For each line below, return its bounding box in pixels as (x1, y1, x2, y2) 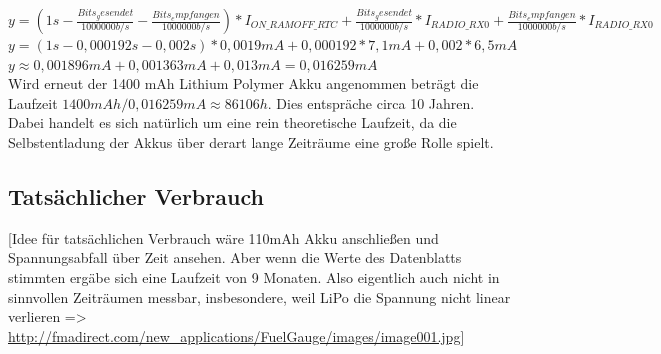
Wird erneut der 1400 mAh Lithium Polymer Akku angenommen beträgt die (8, 73, 479, 94)
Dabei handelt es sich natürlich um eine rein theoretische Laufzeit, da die (8, 112, 457, 133)
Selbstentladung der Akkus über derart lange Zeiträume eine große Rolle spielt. (8, 131, 494, 152)
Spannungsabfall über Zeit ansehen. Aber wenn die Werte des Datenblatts (8, 247, 462, 268)
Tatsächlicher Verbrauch (8, 180, 264, 211)
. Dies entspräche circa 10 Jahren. (267, 92, 475, 113)
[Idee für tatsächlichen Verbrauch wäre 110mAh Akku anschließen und (8, 227, 439, 248)
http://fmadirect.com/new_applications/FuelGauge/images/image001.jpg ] (8, 325, 465, 346)
